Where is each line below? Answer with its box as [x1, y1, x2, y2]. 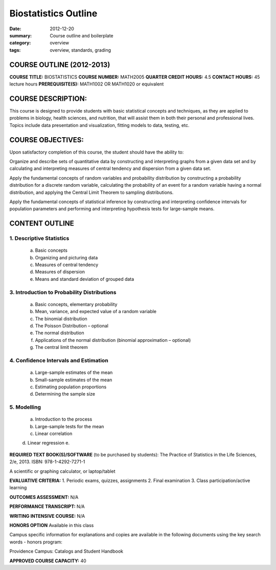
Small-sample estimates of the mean [35, 377, 112, 383]
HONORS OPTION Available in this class [9, 522, 94, 528]
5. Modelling [9, 404, 41, 411]
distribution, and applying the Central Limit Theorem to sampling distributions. [9, 189, 174, 195]
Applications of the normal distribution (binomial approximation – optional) [35, 337, 191, 343]
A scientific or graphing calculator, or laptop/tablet [9, 468, 116, 474]
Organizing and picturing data [35, 254, 98, 260]
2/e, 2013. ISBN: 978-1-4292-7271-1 [9, 458, 85, 465]
